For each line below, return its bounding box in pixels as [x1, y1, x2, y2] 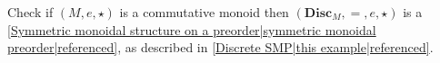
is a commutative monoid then [119, 3, 289, 21]
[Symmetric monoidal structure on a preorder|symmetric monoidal [7, 20, 376, 39]
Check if [7, 3, 54, 21]
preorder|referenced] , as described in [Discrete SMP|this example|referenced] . [7, 38, 434, 57]
